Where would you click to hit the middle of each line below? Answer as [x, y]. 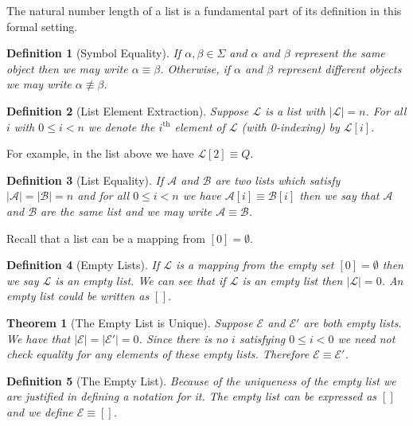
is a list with [295, 110]
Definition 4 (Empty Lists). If [83, 265]
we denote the [121, 126]
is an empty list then [292, 280]
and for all [103, 195]
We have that [39, 338]
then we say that [339, 195]
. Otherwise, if [195, 68]
